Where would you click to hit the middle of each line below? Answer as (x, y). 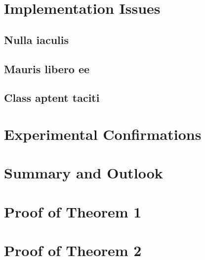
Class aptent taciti (52, 98)
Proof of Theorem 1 (73, 211)
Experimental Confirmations (103, 134)
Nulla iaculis (37, 39)
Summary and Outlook (83, 173)
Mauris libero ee (47, 68)
